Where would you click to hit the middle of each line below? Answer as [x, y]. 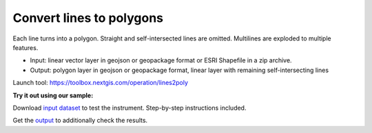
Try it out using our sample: [53, 95]
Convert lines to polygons [88, 18]
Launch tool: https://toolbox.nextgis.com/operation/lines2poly [101, 83]
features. [25, 47]
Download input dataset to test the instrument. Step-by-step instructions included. [130, 108]
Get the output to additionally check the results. [80, 121]
